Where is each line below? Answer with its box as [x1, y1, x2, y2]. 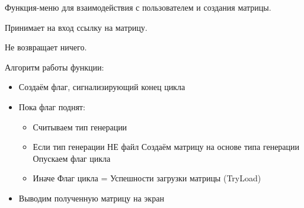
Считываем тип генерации [33, 120, 127, 133]
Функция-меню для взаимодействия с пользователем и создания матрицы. [5, 1, 271, 13]
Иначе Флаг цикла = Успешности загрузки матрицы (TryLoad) [33, 172, 261, 184]
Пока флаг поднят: [18, 100, 85, 113]
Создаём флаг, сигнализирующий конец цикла [18, 81, 185, 93]
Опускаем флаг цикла [33, 152, 111, 164]
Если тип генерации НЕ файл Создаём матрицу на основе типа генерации [33, 140, 300, 153]
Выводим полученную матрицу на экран [18, 191, 164, 204]
